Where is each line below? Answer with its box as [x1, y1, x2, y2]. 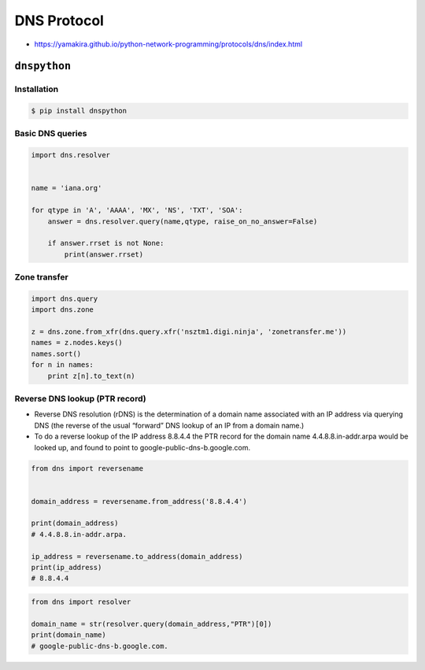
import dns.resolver [31, 150, 110, 160]
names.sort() [31, 349, 82, 358]
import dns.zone [31, 305, 94, 314]
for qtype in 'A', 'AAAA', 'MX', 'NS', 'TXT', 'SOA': [31, 205, 243, 215]
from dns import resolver [31, 598, 131, 606]
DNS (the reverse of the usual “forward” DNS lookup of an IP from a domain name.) [34, 420, 305, 430]
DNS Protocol [14, 12, 104, 29]
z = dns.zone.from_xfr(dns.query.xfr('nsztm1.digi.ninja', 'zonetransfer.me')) [31, 328, 347, 336]
